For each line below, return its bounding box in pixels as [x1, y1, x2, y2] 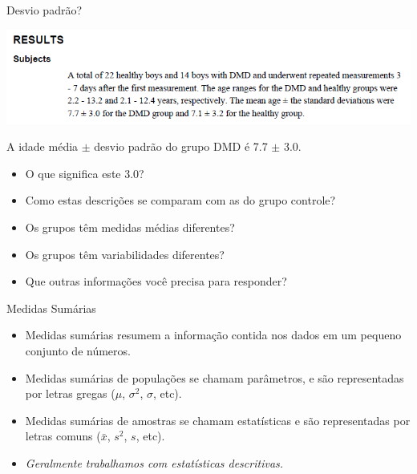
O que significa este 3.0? [25, 164, 144, 181]
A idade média [6, 138, 79, 155]
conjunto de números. [25, 342, 131, 359]
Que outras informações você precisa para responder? [25, 273, 287, 290]
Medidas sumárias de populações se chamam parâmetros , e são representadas [25, 369, 404, 386]
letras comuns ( [25, 427, 101, 444]
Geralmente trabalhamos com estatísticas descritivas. [25, 455, 284, 472]
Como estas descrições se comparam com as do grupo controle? [25, 192, 336, 209]
